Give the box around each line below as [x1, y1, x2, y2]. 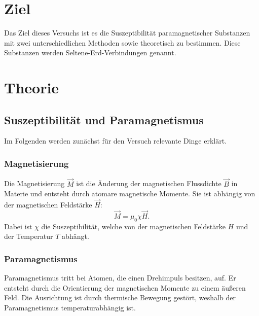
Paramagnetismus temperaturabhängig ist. [4, 302, 136, 312]
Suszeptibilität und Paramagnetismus [4, 112, 204, 127]
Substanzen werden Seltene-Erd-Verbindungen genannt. [4, 47, 176, 58]
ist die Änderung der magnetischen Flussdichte [76, 178, 221, 189]
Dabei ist [4, 221, 32, 231]
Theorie [4, 77, 59, 98]
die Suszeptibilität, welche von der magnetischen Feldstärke [41, 221, 226, 231]
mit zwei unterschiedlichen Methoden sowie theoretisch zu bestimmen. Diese [4, 37, 241, 48]
